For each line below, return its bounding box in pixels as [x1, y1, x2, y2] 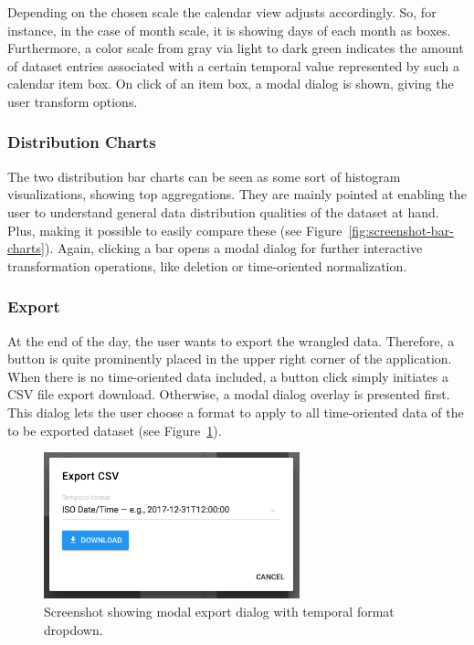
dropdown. [44, 619, 103, 639]
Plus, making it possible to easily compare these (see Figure [7, 220, 342, 239]
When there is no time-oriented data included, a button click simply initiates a [7, 366, 448, 386]
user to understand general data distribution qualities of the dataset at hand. [7, 202, 439, 221]
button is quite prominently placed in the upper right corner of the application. [7, 349, 452, 368]
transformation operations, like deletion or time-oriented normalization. [7, 256, 407, 275]
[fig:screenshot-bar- [348, 220, 454, 239]
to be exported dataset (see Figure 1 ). [7, 420, 222, 439]
